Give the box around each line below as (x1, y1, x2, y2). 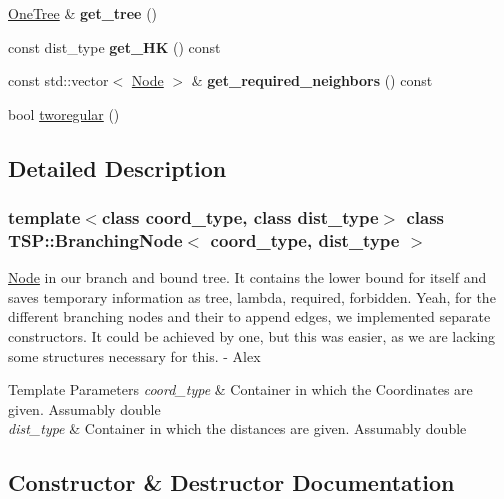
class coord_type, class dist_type (101, 205, 379, 230)
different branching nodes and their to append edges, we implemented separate (8, 306, 491, 327)
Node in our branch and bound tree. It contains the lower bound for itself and (8, 267, 487, 288)
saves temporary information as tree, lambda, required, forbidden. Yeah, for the (8, 286, 496, 307)
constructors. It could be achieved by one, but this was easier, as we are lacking (8, 326, 496, 347)
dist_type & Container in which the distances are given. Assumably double (8, 418, 467, 439)
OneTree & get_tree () (8, 3, 158, 23)
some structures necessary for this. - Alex (8, 345, 261, 366)
